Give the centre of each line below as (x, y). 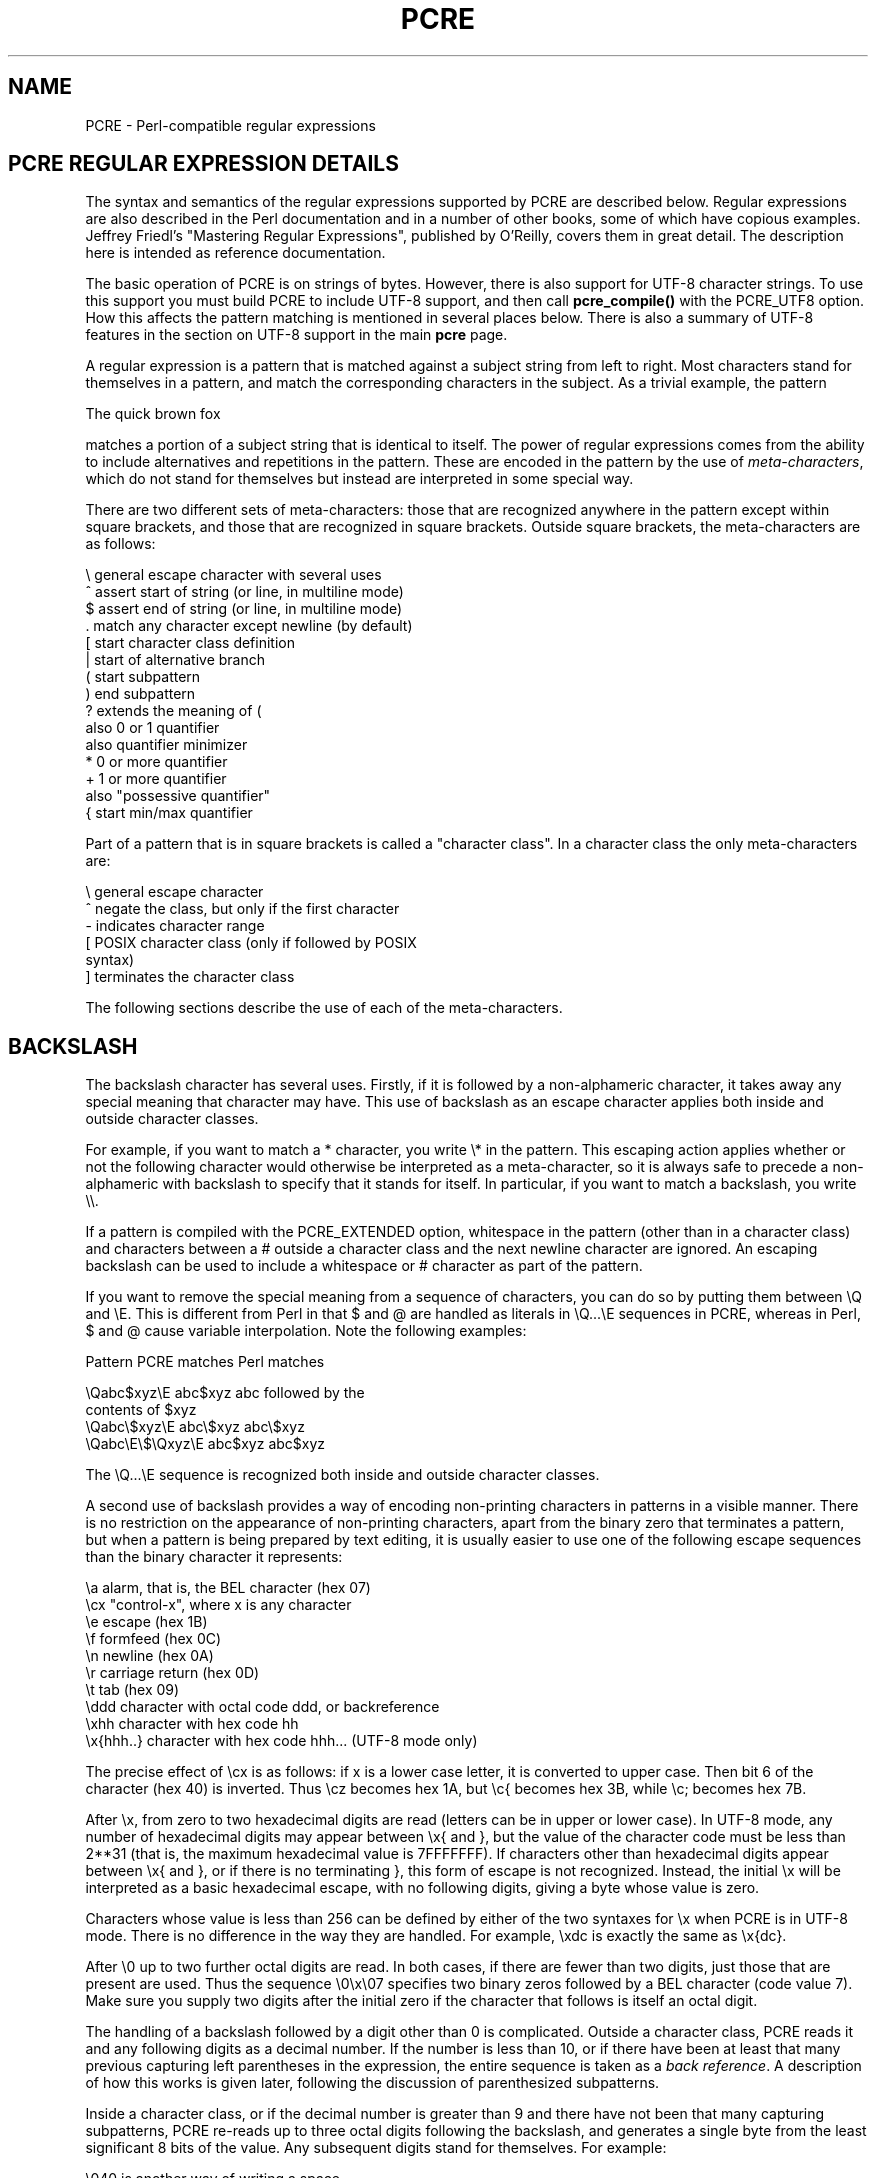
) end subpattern (140, 694)
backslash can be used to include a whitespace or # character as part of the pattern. (364, 1266)
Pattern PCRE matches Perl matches (205, 1362)
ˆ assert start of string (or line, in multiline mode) (244, 592)
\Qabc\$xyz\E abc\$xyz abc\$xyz (195, 1427)
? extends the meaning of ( (173, 711)
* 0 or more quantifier (156, 762)
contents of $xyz (141, 1410)
